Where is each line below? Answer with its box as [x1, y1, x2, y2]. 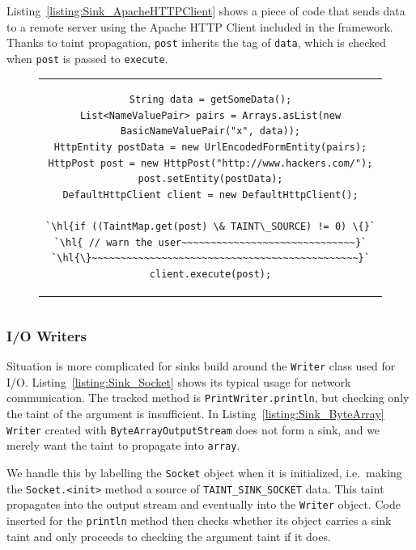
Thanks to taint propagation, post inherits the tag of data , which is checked [6, 34, 387, 51]
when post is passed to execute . [6, 49, 168, 66]
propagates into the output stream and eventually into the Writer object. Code [6, 496, 401, 513]
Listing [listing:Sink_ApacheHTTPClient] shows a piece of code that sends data [6, 2, 405, 19]
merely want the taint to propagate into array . [6, 437, 240, 454]
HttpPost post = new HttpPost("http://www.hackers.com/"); [48, 157, 373, 169]
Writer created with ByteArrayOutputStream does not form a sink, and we [6, 421, 380, 438]
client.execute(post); [149, 268, 272, 280]
